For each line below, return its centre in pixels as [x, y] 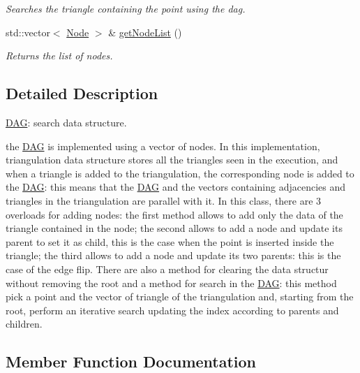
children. [24, 324]
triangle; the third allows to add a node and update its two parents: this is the [173, 255]
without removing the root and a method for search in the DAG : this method [171, 283]
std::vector [28, 32]
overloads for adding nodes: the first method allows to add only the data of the [174, 214]
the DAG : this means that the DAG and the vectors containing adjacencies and [176, 187]
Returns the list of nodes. [59, 56]
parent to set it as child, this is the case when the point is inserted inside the [170, 241]
